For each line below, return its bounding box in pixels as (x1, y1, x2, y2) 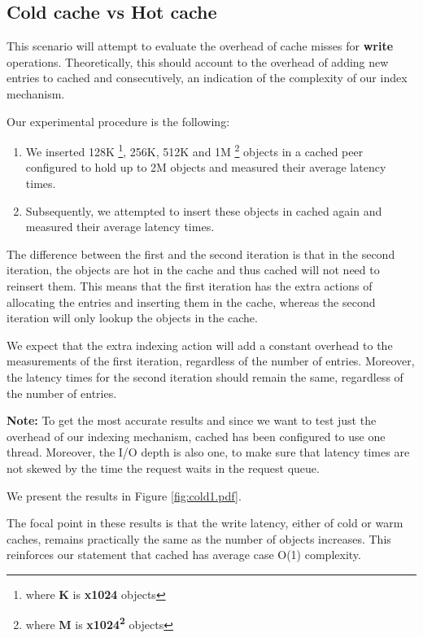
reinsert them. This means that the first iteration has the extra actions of (7, 277, 373, 294)
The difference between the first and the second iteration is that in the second (7, 245, 395, 262)
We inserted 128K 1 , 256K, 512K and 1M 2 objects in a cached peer (25, 141, 364, 159)
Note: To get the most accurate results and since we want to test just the (7, 412, 377, 429)
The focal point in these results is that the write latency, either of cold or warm (7, 514, 403, 531)
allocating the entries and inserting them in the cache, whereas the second (7, 293, 376, 310)
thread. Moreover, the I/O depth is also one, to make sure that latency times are (7, 444, 410, 461)
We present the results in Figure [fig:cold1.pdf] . (7, 487, 242, 504)
